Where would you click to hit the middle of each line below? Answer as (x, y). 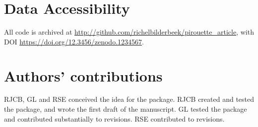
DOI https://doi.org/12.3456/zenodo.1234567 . (74, 41)
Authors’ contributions (83, 75)
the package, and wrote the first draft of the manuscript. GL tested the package (126, 109)
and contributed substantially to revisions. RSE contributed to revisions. (114, 118)
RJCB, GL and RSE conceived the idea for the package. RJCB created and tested (129, 99)
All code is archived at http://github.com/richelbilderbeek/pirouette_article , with (129, 32)
